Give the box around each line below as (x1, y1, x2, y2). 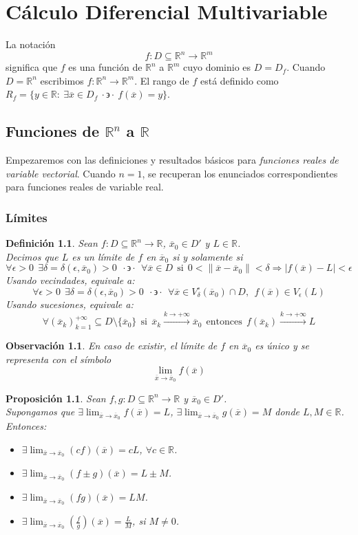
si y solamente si (172, 249, 243, 263)
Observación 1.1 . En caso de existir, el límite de (6, 338, 218, 353)
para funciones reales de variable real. (6, 179, 164, 194)
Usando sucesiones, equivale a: (6, 296, 134, 311)
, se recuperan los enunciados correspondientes (142, 166, 338, 180)
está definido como (200, 73, 279, 87)
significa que (6, 60, 58, 74)
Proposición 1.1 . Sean (6, 391, 106, 405)
